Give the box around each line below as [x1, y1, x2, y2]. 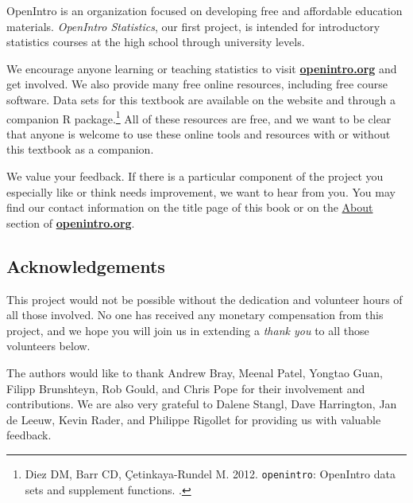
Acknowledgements [6, 253, 165, 278]
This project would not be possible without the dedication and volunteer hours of [6, 290, 403, 307]
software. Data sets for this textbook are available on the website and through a [6, 91, 396, 107]
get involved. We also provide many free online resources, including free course [6, 76, 388, 92]
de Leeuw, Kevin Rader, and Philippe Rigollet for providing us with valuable [6, 411, 381, 427]
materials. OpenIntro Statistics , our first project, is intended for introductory [6, 18, 380, 34]
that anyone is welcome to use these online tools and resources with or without [6, 125, 391, 142]
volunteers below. [6, 337, 91, 354]
